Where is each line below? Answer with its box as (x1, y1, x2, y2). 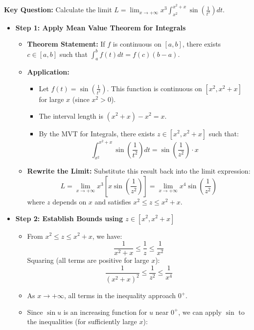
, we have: (92, 230, 122, 241)
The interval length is (39, 110, 103, 121)
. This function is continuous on (107, 83, 202, 93)
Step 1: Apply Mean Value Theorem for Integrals (15, 22, 186, 32)
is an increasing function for (63, 306, 147, 317)
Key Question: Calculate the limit (4, 4, 112, 15)
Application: (27, 67, 69, 77)
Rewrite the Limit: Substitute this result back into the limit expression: (27, 166, 251, 176)
